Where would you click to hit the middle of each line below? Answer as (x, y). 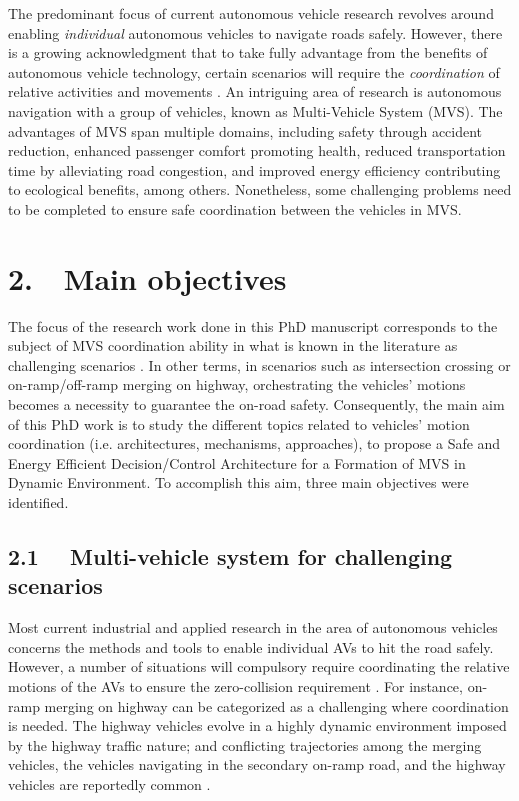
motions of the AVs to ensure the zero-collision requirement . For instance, (235, 685)
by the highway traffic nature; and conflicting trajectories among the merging (245, 744)
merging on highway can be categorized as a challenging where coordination (276, 705)
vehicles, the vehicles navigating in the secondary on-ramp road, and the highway (257, 764)
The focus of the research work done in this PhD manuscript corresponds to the (253, 325)
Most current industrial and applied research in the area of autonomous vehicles (253, 627)
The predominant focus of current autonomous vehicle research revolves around (251, 13)
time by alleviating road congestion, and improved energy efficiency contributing (254, 169)
